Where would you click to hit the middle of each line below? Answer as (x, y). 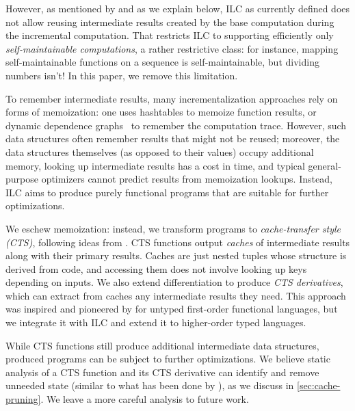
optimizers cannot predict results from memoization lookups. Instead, (187, 179)
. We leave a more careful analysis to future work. (145, 399)
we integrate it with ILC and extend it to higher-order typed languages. (156, 322)
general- (325, 165)
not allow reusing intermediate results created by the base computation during (170, 22)
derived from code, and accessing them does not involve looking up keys (156, 268)
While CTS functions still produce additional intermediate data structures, (162, 345)
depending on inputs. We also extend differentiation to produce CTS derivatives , (174, 282)
